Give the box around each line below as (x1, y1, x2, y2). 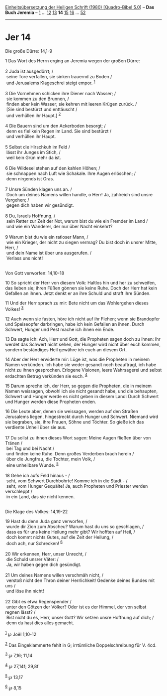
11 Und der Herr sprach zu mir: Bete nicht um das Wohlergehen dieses (5, 300, 149, 306)
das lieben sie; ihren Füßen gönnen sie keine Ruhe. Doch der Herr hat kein (5, 285, 158, 291)
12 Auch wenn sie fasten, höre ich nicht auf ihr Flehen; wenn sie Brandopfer (5, 316, 160, 322)
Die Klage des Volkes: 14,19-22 (5, 509, 68, 515)
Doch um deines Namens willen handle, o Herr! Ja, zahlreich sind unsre (6, 192, 153, 198)
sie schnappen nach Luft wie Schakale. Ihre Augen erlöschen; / (6, 170, 136, 176)
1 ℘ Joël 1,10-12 (5, 630, 36, 637)
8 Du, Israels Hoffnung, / (5, 213, 56, 219)
